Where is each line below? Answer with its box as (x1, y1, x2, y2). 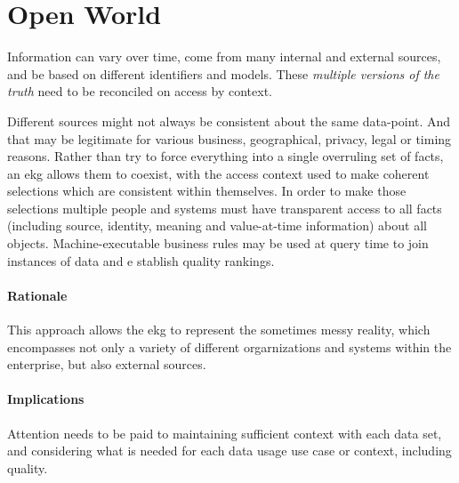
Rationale (7, 286, 68, 304)
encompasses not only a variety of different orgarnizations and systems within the (7, 337, 452, 356)
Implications (7, 390, 85, 408)
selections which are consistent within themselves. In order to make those (7, 181, 407, 200)
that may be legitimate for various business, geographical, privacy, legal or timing (7, 129, 452, 148)
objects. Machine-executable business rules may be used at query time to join (7, 234, 429, 253)
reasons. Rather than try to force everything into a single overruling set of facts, (7, 147, 444, 165)
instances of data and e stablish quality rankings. (7, 251, 275, 270)
